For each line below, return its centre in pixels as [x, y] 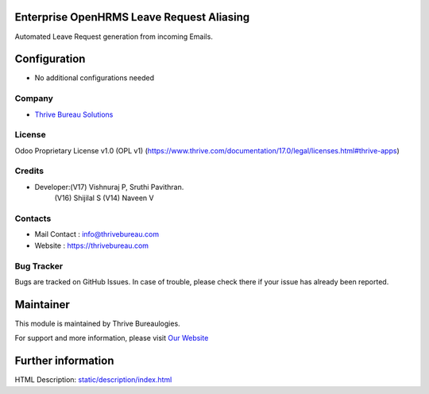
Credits [29, 171]
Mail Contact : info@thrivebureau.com [97, 234]
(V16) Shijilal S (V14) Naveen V [104, 198]
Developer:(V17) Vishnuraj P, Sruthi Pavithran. [109, 187]
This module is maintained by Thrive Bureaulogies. [97, 323]
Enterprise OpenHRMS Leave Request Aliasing [132, 17]
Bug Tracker [39, 266]
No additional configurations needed [95, 78]
